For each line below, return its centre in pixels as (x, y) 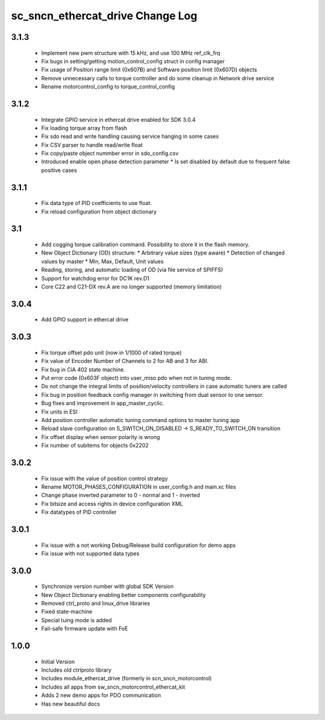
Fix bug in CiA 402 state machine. (83, 369)
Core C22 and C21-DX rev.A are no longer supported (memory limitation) (132, 287)
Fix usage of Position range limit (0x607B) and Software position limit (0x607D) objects (149, 70)
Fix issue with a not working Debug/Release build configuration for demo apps (138, 545)
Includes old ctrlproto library (76, 670)
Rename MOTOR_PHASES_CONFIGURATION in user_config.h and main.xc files (139, 487)
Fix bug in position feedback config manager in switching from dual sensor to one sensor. (153, 394)
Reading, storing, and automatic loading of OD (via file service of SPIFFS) (132, 270)
